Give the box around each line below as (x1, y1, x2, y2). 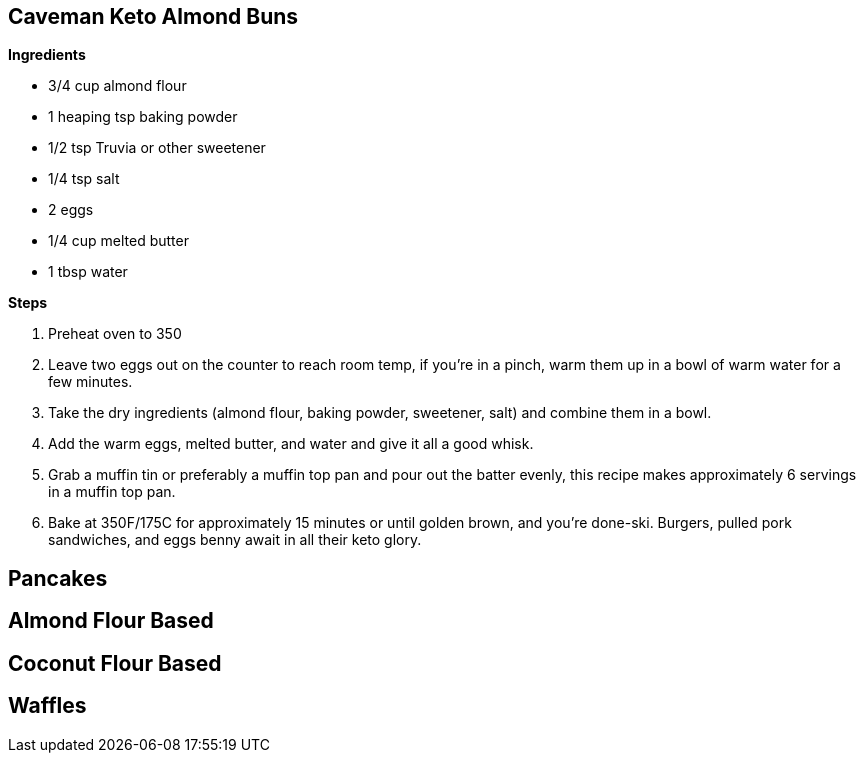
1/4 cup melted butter (48, 232, 189, 250)
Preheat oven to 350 (48, 325, 182, 343)
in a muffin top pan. (48, 483, 176, 501)
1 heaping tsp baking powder (48, 108, 238, 126)
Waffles (8, 693, 87, 719)
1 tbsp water (48, 263, 128, 281)
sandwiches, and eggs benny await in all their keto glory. (48, 531, 422, 549)
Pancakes (8, 565, 108, 591)
